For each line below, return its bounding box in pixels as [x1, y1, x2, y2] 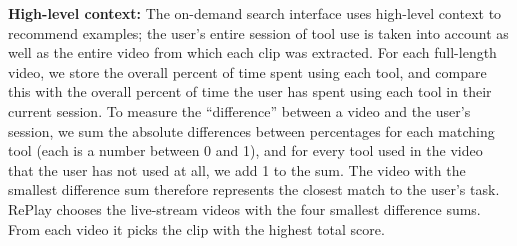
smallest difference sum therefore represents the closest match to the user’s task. [8, 179, 500, 200]
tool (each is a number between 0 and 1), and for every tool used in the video [8, 140, 483, 161]
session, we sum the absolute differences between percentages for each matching [8, 120, 495, 141]
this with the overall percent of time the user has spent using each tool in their [8, 81, 492, 102]
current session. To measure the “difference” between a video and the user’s [8, 100, 471, 121]
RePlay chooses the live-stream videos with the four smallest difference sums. [8, 198, 481, 219]
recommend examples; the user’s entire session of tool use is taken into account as [8, 22, 509, 43]
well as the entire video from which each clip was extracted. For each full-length [8, 42, 497, 63]
